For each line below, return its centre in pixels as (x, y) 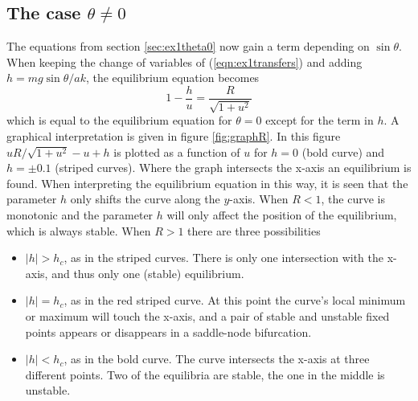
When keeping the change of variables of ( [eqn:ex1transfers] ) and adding (184, 61)
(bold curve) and (343, 151)
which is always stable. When (79, 230)
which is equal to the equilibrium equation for (119, 120)
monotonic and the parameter (80, 215)
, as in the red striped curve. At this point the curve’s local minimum (235, 300)
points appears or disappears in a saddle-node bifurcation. (168, 331)
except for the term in (320, 120)
